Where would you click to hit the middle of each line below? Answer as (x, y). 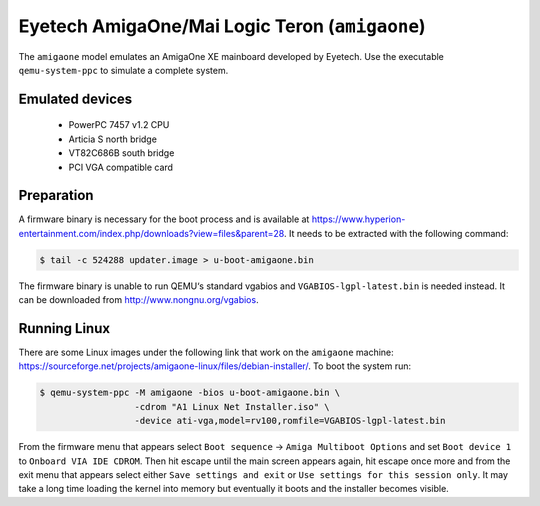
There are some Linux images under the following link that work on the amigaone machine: (206, 352)
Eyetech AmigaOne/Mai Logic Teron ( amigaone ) (222, 26)
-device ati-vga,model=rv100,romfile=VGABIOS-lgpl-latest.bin (290, 421)
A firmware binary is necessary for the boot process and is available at (164, 219)
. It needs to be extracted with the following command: (396, 233)
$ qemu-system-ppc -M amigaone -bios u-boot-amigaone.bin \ (190, 393)
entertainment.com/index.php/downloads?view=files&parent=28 (151, 233)
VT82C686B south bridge (121, 153)
